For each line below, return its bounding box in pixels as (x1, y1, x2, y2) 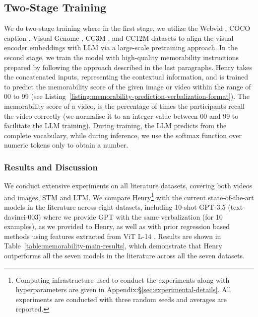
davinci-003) (4, 211, 41, 222)
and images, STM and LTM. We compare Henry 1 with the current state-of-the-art (4, 190, 254, 202)
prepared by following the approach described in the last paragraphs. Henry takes (4, 62, 252, 72)
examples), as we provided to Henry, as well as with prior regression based (4, 221, 230, 232)
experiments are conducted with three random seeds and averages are (15, 294, 227, 304)
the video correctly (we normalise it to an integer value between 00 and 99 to (4, 110, 239, 121)
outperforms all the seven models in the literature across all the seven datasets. (4, 250, 245, 260)
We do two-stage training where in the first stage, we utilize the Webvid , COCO (4, 23, 251, 33)
